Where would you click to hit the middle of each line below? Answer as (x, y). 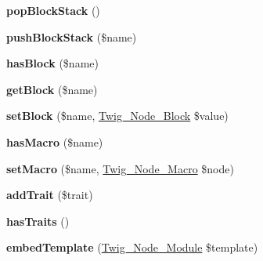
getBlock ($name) (52, 89)
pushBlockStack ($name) (72, 36)
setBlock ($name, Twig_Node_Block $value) (117, 116)
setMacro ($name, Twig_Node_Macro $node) (120, 168)
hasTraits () (38, 221)
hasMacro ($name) (55, 141)
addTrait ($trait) (50, 195)
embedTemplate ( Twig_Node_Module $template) (132, 247)
